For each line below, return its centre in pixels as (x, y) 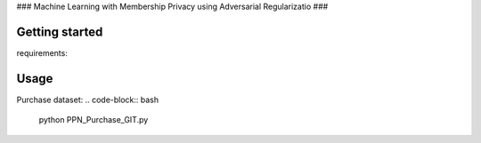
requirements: (42, 52)
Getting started (60, 32)
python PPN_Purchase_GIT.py (94, 120)
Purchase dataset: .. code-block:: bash (88, 99)
